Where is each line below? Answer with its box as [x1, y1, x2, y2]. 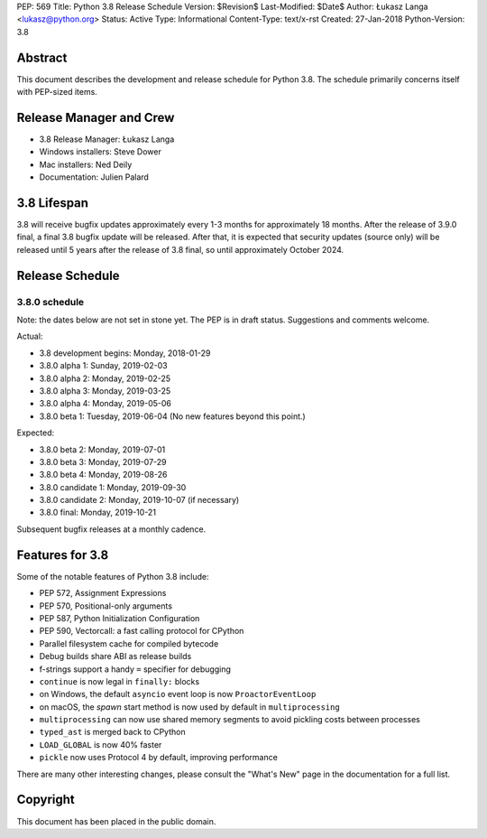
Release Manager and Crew [16, 109, 175, 126]
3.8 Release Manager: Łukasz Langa [39, 134, 175, 144]
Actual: [16, 331, 43, 342]
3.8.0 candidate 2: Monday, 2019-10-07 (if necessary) [39, 495, 240, 506]
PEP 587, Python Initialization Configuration [39, 612, 200, 623]
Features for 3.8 [16, 547, 109, 563]
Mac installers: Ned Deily [39, 159, 133, 170]
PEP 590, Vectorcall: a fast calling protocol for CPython [39, 626, 244, 637]
